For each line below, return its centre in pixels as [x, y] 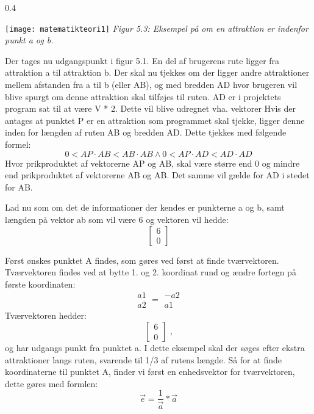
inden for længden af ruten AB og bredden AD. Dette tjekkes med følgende [146, 132]
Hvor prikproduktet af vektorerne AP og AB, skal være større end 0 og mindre [152, 163]
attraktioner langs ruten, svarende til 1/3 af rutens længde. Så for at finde [143, 359]
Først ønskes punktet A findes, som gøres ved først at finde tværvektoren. [142, 260]
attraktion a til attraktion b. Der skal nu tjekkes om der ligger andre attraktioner [157, 72]
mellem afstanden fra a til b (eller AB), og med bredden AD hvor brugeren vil [151, 85]
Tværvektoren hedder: [46, 315]
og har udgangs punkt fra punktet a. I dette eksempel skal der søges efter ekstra [155, 347]
